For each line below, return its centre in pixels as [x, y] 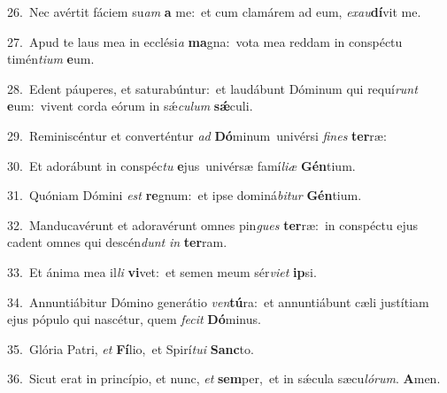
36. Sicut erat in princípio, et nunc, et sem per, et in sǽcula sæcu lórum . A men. [224, 378]
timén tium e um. [51, 59]
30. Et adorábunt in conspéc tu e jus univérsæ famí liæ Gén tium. [181, 165]
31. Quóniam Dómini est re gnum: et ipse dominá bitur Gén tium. [185, 195]
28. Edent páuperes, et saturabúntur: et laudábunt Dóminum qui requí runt [212, 88]
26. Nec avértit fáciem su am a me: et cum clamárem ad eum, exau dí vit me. [214, 12]
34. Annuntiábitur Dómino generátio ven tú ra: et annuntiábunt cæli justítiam [218, 301]
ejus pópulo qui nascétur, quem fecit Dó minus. [134, 319]
